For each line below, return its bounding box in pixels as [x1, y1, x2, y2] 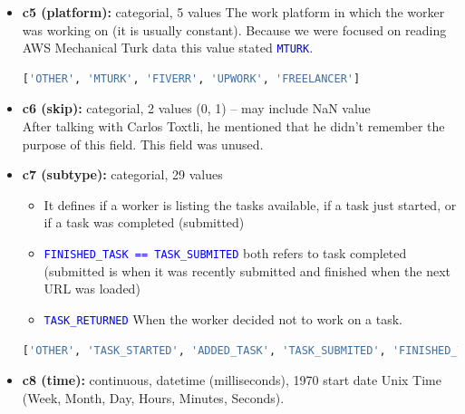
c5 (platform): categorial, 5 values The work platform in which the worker [22, 3, 445, 21]
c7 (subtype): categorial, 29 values [22, 165, 223, 184]
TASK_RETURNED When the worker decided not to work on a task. [44, 309, 403, 328]
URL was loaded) [44, 279, 140, 298]
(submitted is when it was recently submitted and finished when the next [44, 261, 451, 280]
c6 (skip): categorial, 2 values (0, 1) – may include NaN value [22, 99, 371, 118]
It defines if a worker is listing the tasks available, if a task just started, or [44, 195, 457, 214]
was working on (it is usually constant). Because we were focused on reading [22, 20, 447, 39]
